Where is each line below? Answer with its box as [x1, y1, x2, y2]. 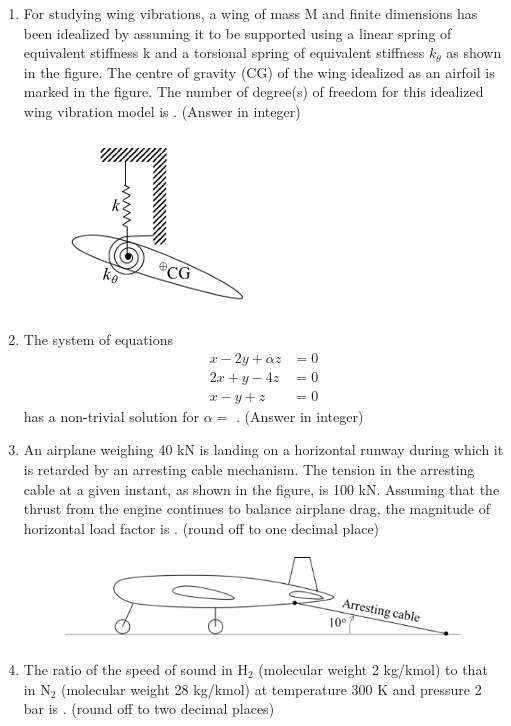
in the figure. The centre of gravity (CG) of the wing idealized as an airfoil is [23, 61, 495, 82]
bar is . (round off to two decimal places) [23, 698, 275, 719]
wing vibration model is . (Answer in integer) [23, 100, 301, 121]
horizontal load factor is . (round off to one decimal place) [23, 517, 380, 538]
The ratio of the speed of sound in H [23, 659, 248, 679]
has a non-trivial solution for [23, 405, 200, 426]
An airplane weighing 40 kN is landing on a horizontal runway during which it [23, 439, 504, 460]
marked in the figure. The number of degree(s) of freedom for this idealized [23, 81, 484, 102]
